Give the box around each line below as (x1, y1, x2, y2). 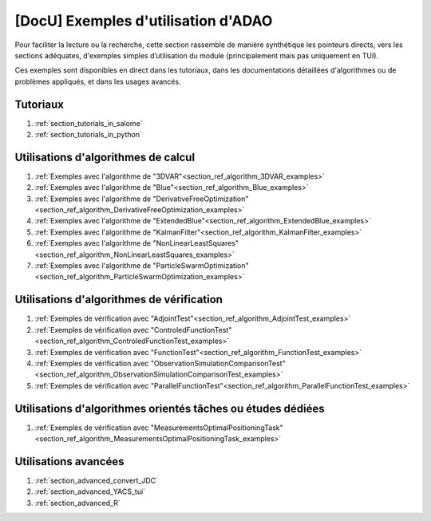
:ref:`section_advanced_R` (34, 498, 121, 507)
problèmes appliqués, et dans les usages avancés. (14, 77, 181, 86)
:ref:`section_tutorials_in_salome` (34, 118, 143, 128)
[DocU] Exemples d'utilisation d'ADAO (14, 12, 273, 30)
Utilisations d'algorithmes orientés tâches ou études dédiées (14, 401, 325, 415)
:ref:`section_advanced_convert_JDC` (34, 476, 159, 485)
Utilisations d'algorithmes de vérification (14, 293, 223, 306)
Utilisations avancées (14, 455, 125, 468)
